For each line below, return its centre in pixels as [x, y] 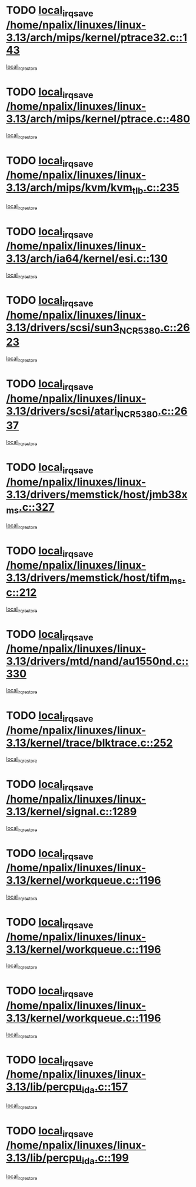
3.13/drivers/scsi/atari [62, 411]
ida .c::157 [105, 1088]
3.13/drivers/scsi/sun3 [63, 327]
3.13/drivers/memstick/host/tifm [88, 578]
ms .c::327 [30, 508]
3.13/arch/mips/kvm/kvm [69, 188]
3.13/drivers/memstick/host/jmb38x [97, 494]
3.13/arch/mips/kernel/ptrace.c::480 [98, 119]
